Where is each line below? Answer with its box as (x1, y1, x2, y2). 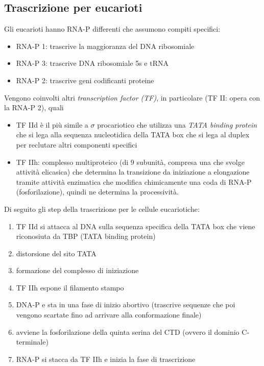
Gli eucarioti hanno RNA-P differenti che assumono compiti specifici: (4, 23, 221, 34)
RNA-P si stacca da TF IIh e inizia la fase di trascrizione (16, 353, 196, 364)
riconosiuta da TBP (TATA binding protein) (16, 231, 156, 241)
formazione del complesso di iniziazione (16, 265, 139, 276)
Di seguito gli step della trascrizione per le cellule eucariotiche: (4, 203, 200, 214)
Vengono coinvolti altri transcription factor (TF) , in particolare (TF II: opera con (4, 92, 260, 103)
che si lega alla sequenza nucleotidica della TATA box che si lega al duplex (16, 129, 250, 140)
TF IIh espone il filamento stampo (16, 282, 124, 292)
